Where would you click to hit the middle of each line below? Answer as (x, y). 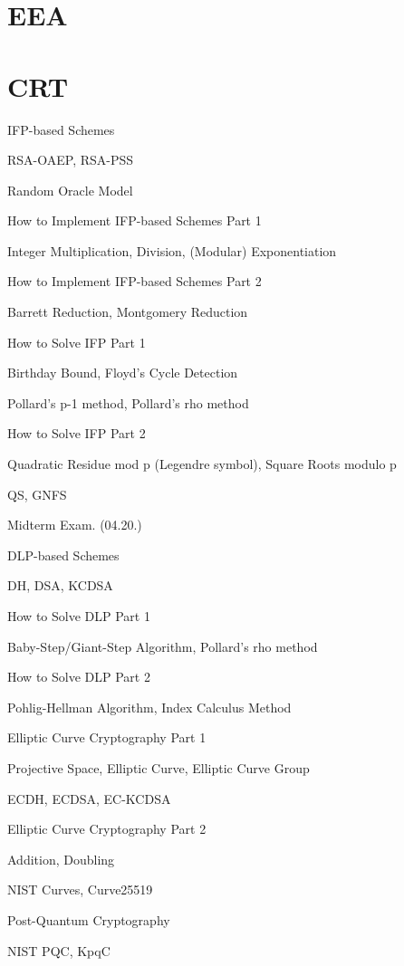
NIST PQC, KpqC (59, 950)
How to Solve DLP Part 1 (79, 616)
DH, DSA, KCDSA (60, 585)
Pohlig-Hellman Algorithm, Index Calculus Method (149, 707)
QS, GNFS (37, 494)
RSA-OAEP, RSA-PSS (71, 160)
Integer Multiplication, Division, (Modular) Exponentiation (172, 250)
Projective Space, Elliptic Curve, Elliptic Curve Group (159, 767)
